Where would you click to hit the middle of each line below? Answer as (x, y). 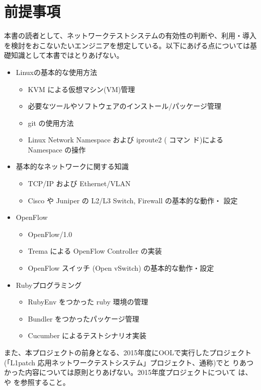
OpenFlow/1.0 (50, 234)
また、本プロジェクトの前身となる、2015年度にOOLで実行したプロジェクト (128, 352)
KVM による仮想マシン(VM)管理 (81, 89)
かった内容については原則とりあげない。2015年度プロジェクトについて (120, 372)
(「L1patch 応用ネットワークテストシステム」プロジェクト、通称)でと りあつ (129, 362)
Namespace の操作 (57, 149)
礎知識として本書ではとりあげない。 (64, 55)
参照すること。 (45, 382)
